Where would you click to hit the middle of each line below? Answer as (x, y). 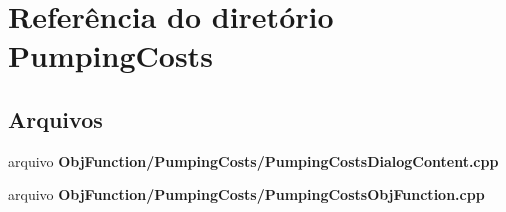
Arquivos (55, 118)
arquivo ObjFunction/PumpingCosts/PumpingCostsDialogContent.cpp (253, 160)
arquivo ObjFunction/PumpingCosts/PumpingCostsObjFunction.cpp (246, 194)
